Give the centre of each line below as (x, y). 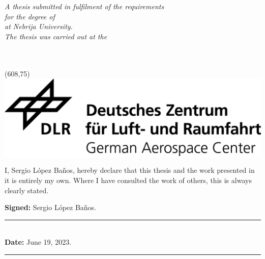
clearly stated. (27, 190)
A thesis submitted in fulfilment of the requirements (84, 6)
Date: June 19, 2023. (38, 242)
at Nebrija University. (39, 26)
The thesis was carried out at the (56, 36)
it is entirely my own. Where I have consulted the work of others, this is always (128, 180)
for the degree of (30, 16)
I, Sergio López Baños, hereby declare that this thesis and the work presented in (130, 170)
